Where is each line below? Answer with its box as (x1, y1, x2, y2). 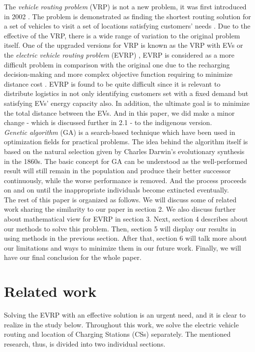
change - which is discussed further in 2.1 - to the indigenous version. (4, 117, 212, 128)
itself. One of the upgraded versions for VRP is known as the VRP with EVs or (4, 40, 243, 50)
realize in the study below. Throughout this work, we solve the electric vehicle (4, 319, 239, 329)
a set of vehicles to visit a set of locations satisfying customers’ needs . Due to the (4, 21, 251, 31)
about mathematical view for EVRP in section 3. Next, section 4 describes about (4, 214, 248, 224)
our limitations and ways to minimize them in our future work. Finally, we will (4, 242, 241, 253)
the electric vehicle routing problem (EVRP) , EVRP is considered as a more (4, 49, 234, 60)
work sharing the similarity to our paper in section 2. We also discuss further (4, 204, 236, 214)
